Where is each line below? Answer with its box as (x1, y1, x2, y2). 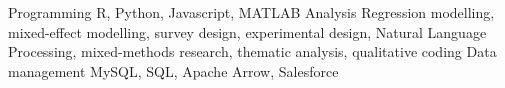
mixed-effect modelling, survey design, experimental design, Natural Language (8, 21, 487, 42)
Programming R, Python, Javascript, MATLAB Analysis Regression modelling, (8, 2, 495, 22)
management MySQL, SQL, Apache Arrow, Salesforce (8, 60, 339, 81)
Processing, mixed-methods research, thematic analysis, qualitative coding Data (8, 41, 497, 62)
